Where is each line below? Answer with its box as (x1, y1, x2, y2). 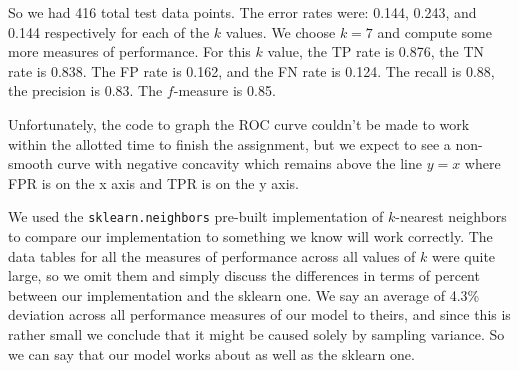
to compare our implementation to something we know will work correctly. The (8, 226, 493, 246)
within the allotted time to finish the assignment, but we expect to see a (8, 133, 451, 154)
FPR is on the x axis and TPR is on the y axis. (8, 172, 299, 193)
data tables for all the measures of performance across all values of (8, 245, 416, 266)
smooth (8, 153, 53, 174)
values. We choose (225, 21, 336, 42)
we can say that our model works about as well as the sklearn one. (8, 343, 415, 364)
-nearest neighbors (395, 206, 507, 227)
